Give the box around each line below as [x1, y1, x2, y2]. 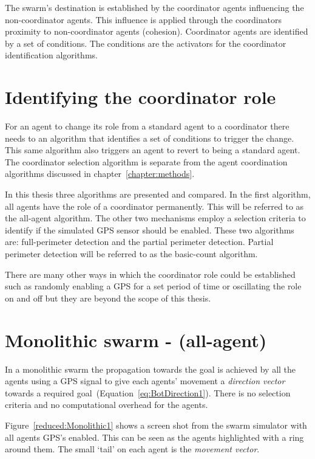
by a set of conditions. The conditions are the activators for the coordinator [5, 36, 286, 49]
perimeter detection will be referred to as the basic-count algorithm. [5, 247, 258, 260]
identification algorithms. [5, 49, 98, 61]
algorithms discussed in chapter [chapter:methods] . [5, 167, 195, 180]
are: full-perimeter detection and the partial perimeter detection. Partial [5, 235, 274, 248]
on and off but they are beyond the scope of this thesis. [5, 291, 211, 304]
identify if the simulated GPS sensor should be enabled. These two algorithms [5, 223, 294, 236]
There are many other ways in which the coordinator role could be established [5, 267, 296, 280]
